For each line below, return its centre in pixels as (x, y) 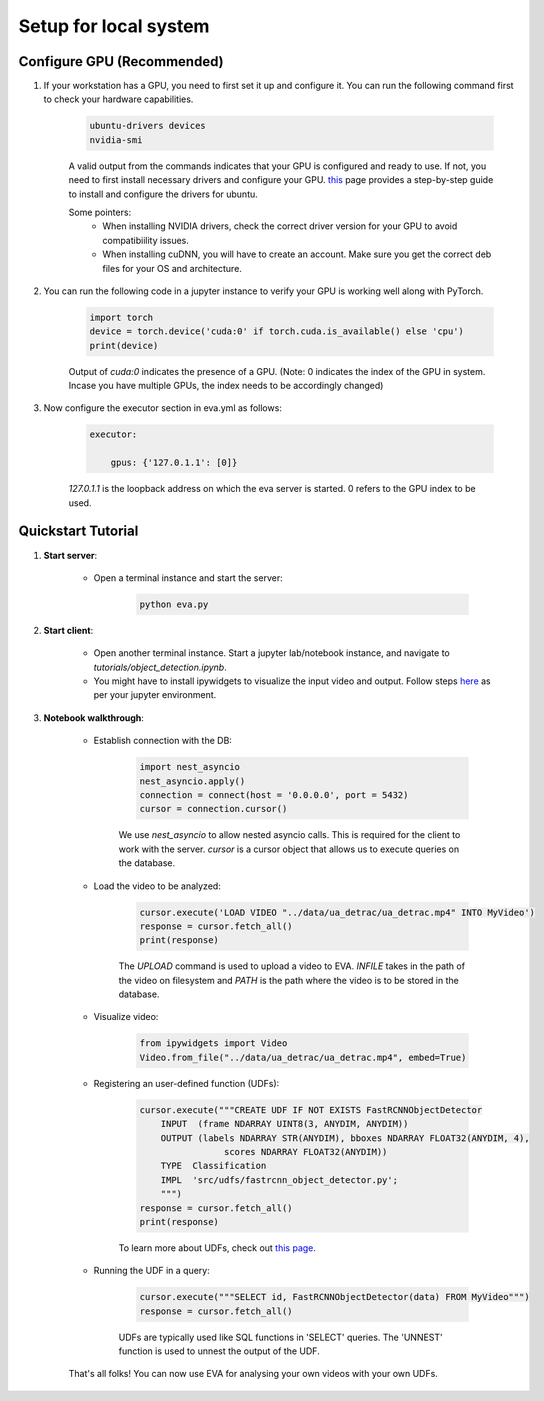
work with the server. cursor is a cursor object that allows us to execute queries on (289, 849)
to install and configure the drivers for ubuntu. (163, 194)
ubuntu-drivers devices (148, 126)
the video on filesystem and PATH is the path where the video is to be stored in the (288, 980)
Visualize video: (126, 1017)
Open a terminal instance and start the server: (188, 577)
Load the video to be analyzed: (157, 886)
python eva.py (174, 604)
